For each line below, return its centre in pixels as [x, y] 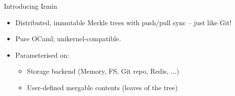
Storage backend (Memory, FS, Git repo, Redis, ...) [103, 71]
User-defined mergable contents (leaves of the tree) [102, 87]
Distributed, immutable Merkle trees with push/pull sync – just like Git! [123, 22]
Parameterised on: [42, 55]
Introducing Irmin [31, 6]
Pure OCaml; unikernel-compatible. [68, 39]
